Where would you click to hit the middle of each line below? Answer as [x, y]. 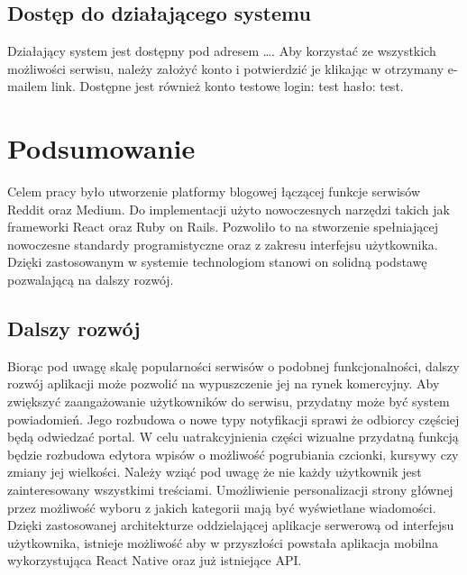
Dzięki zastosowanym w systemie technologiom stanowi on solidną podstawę [217, 262]
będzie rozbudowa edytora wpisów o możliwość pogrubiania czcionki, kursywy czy [233, 454]
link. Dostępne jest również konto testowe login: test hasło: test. [227, 86]
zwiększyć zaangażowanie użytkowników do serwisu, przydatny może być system [229, 402]
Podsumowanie [101, 148]
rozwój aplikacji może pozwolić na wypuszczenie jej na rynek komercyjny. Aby [224, 383]
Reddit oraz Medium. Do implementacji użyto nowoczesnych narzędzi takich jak [229, 209]
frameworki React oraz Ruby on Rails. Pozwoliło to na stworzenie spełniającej [223, 227]
